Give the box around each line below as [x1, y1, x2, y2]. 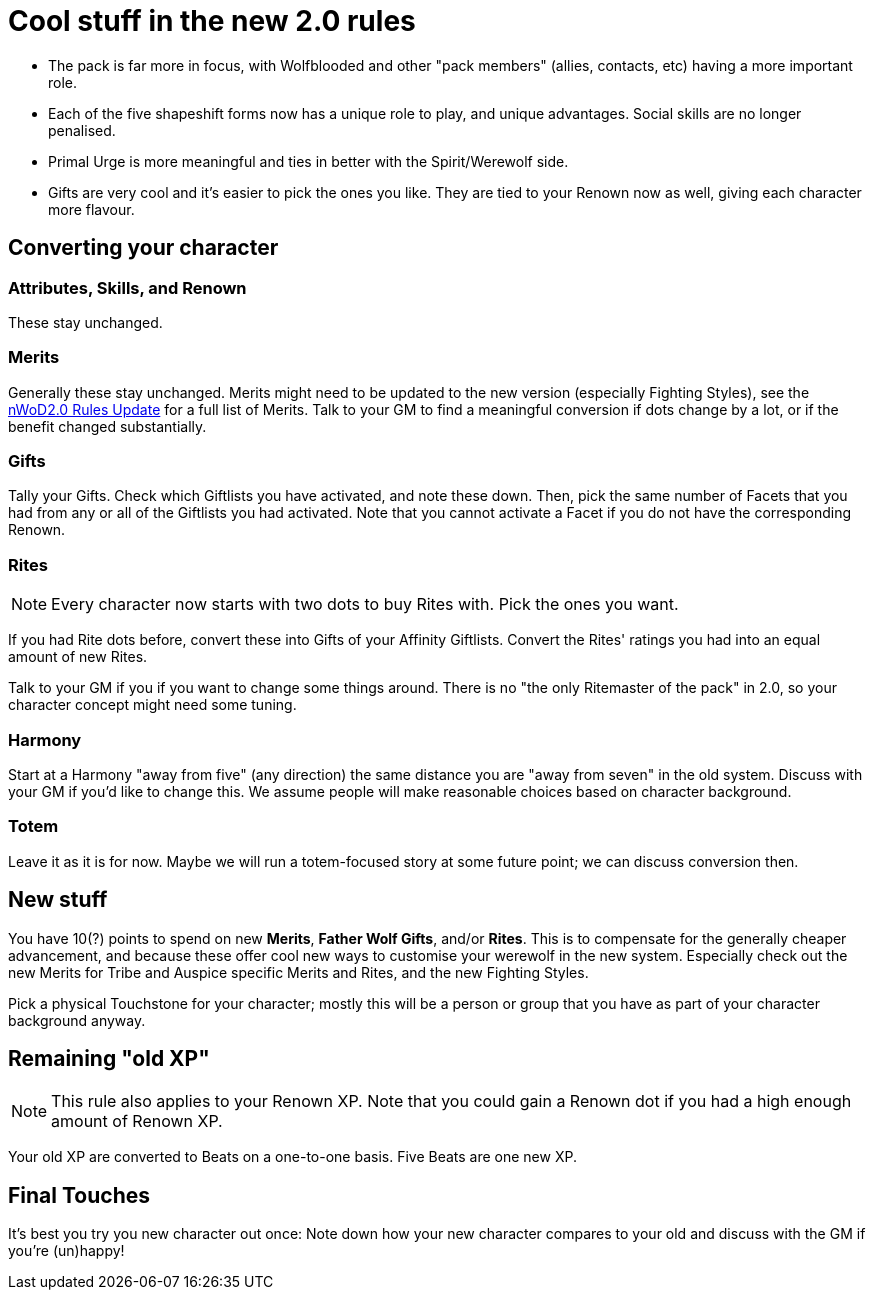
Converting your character [8, 235, 279, 261]
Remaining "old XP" [8, 1045, 210, 1071]
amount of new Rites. [8, 648, 148, 666]
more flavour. [48, 200, 135, 218]
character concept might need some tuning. [8, 696, 297, 714]
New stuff [8, 887, 108, 913]
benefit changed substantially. [8, 417, 207, 435]
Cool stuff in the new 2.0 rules [8, 4, 416, 38]
